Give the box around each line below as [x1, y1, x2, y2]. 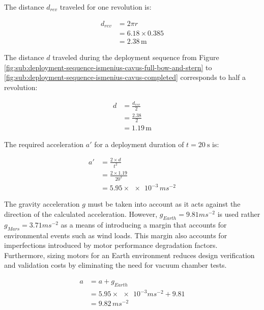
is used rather [217, 209, 260, 219]
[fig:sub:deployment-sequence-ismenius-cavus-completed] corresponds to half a [4, 72, 246, 82]
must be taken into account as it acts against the [87, 199, 241, 209]
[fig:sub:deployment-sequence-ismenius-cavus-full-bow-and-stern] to [4, 62, 212, 72]
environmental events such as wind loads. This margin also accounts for [4, 230, 227, 240]
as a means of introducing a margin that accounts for [61, 219, 227, 230]
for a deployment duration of [94, 138, 184, 149]
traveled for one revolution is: [60, 2, 152, 12]
